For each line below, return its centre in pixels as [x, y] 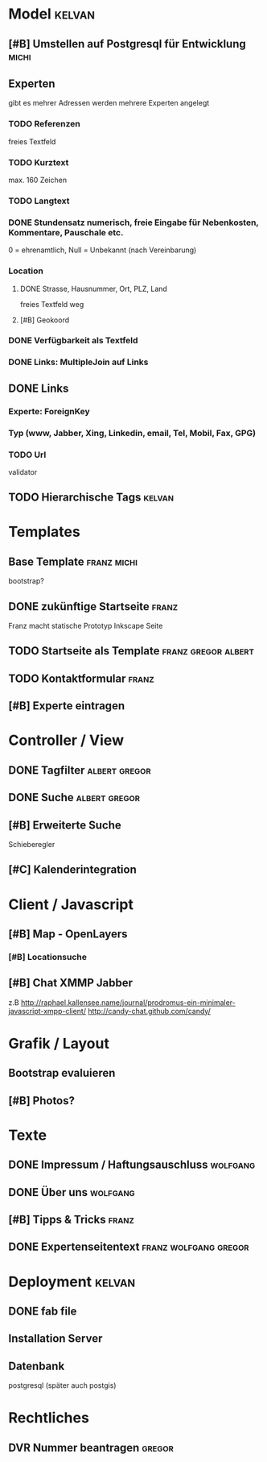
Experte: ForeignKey [49, 411]
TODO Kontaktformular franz [81, 678]
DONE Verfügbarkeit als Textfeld [73, 341]
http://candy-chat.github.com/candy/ [150, 1011]
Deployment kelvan [72, 1281]
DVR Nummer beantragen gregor [91, 1447]
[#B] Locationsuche [47, 957]
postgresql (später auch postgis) [62, 1385]
